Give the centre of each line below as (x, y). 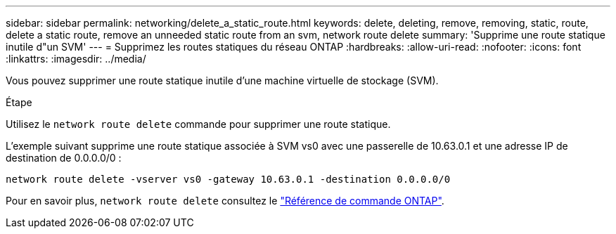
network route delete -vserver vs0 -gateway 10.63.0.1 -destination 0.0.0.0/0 (228, 179)
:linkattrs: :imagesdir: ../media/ (76, 59)
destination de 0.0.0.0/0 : (64, 158)
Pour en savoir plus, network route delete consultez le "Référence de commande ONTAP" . (225, 201)
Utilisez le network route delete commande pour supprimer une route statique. (198, 124)
